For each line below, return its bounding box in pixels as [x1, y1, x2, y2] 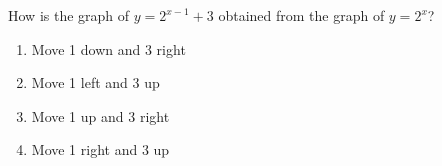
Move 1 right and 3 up [31, 139, 170, 160]
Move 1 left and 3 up [31, 72, 160, 93]
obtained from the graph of [218, 5, 385, 25]
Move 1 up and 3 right [31, 105, 170, 126]
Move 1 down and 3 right [31, 38, 186, 59]
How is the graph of [8, 5, 130, 25]
